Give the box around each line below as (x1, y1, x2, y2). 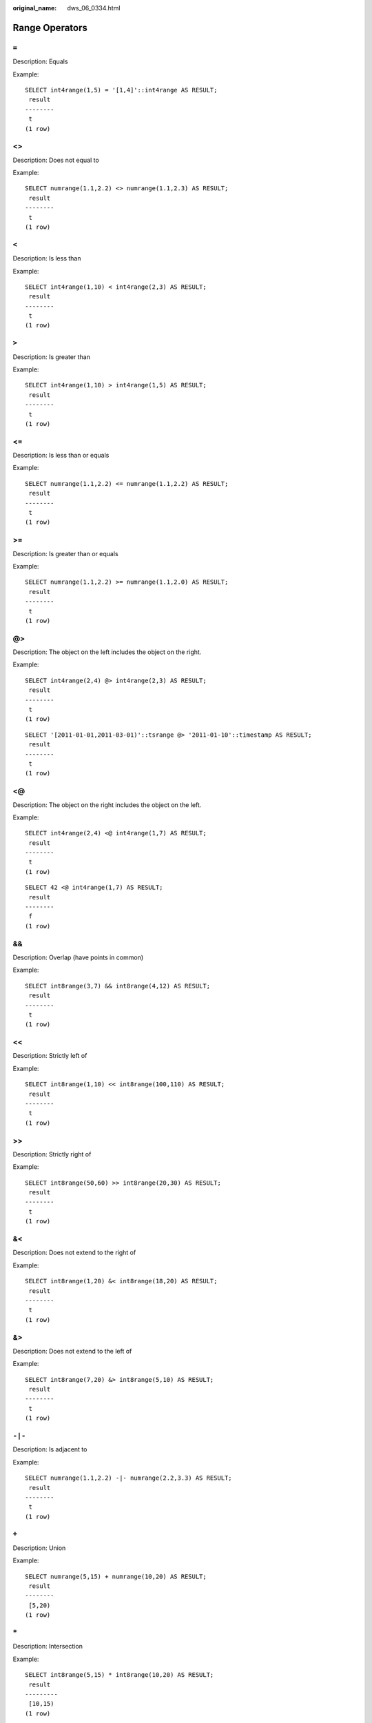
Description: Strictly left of (12, 1052, 87, 1060)
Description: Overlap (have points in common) (12, 953, 144, 961)
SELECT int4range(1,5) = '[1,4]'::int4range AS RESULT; (25, 86, 218, 94)
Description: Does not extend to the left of (12, 1347, 132, 1355)
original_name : (12, 4, 57, 12)
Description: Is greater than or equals (12, 549, 118, 558)
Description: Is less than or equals (12, 451, 110, 460)
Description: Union (12, 1544, 66, 1552)
